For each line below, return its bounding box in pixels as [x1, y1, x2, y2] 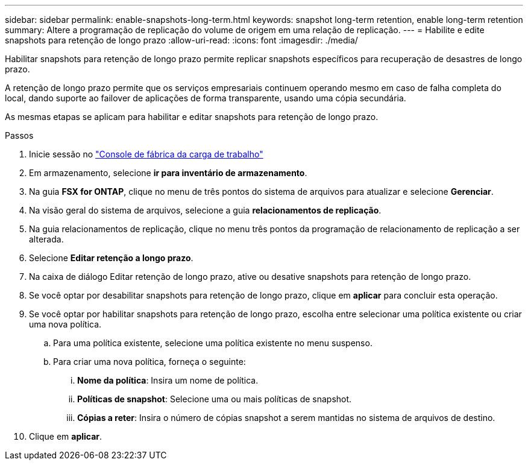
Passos [5, 130, 34, 141]
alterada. [29, 234, 64, 244]
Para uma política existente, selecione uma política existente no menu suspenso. [53, 338, 372, 348]
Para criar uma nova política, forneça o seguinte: [53, 356, 246, 367]
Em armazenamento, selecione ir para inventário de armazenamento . [29, 168, 307, 178]
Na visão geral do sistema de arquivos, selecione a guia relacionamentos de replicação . [29, 205, 382, 215]
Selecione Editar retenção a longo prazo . [29, 253, 193, 263]
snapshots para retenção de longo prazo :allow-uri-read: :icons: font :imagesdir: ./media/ [5, 35, 358, 45]
